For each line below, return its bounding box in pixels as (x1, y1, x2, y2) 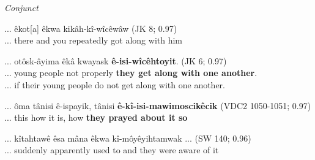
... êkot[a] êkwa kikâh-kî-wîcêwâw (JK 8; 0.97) (4, 21, 177, 34)
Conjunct (4, 1, 39, 13)
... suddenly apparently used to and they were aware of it (4, 143, 219, 156)
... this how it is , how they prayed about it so (4, 111, 188, 124)
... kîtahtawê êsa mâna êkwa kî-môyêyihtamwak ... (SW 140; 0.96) (4, 131, 251, 144)
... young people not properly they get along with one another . (4, 66, 258, 79)
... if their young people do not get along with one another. (4, 78, 226, 91)
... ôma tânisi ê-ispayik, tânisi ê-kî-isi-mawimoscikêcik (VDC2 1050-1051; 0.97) (4, 99, 311, 112)
